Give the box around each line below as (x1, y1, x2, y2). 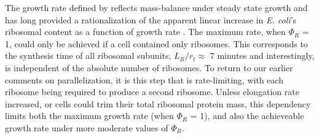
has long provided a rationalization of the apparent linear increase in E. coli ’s (5, 13, 297, 26)
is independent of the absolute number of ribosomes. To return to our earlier (5, 61, 293, 74)
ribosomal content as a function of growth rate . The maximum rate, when (5, 25, 286, 38)
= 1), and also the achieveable (190, 109, 304, 122)
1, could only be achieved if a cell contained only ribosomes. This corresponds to (5, 37, 308, 50)
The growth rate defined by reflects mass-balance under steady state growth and (5, 1, 308, 13)
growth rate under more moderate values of (5, 121, 168, 134)
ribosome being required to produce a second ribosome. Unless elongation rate (5, 85, 299, 98)
